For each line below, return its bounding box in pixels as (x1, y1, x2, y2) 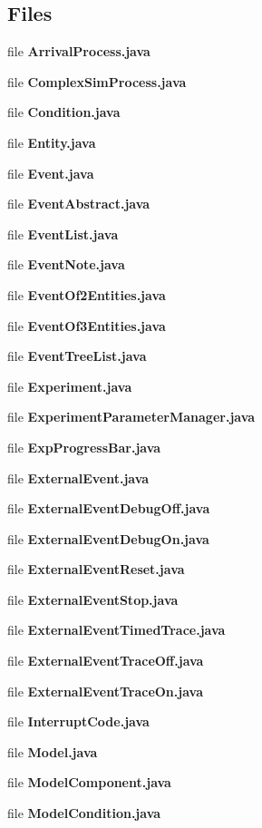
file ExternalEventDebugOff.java (7, 499, 210, 518)
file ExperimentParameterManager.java (7, 407, 256, 426)
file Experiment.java (7, 376, 132, 395)
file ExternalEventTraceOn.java (7, 681, 203, 700)
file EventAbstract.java (7, 194, 150, 213)
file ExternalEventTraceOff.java (7, 651, 204, 670)
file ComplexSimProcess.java (7, 72, 187, 91)
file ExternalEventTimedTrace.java (7, 620, 226, 639)
